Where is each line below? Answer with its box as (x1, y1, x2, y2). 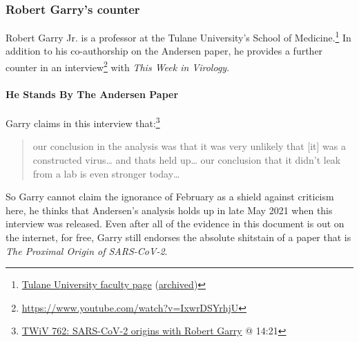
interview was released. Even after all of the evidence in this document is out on (6, 216, 345, 231)
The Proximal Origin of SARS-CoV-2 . (6, 243, 168, 258)
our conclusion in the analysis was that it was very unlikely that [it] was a (32, 139, 346, 153)
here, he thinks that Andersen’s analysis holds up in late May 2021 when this (6, 202, 333, 217)
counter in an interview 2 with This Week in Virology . (6, 58, 230, 74)
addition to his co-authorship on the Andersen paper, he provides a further (6, 44, 323, 58)
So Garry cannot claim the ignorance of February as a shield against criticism (6, 189, 334, 204)
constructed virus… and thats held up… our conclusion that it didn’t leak (32, 152, 341, 167)
